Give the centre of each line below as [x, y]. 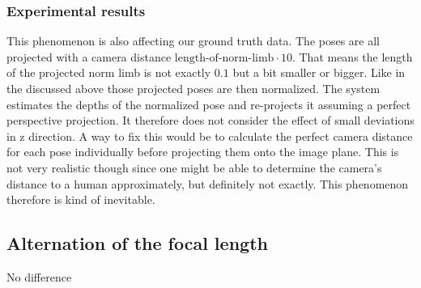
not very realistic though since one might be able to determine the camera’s [194, 167]
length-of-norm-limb [224, 58]
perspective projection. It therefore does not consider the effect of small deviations [210, 120]
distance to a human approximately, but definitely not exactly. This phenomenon [208, 183]
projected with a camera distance [89, 56]
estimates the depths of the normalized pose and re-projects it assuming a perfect [209, 104]
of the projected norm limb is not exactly [109, 72]
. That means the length [352, 56]
